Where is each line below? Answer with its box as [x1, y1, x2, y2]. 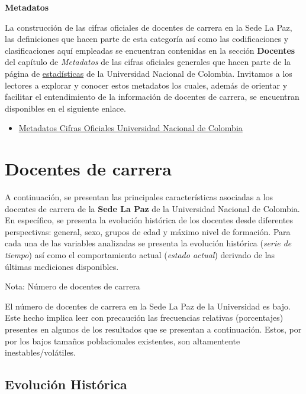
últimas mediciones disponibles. [5, 260, 119, 272]
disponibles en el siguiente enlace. [5, 102, 126, 114]
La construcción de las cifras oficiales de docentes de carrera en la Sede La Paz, [5, 21, 292, 33]
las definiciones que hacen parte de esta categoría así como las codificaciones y [5, 32, 289, 45]
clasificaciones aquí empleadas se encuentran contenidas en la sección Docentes [5, 44, 295, 56]
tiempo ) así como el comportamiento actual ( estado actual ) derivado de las [5, 249, 275, 261]
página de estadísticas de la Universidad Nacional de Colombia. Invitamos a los [5, 67, 292, 79]
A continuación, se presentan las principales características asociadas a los [5, 191, 273, 203]
